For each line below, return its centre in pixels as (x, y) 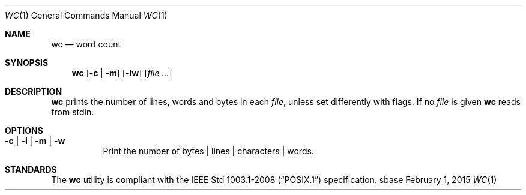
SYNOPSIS (27, 63)
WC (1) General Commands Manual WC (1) (86, 15)
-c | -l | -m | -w (35, 141)
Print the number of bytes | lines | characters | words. (208, 151)
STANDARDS (31, 169)
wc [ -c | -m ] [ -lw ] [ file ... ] (122, 73)
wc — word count (86, 44)
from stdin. (73, 112)
